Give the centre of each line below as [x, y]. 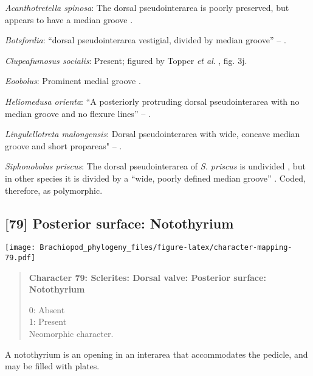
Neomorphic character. [71, 334]
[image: [20, 248]
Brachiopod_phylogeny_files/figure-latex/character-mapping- [166, 248]
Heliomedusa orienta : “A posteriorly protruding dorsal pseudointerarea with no [152, 101]
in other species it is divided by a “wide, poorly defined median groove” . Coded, [156, 178]
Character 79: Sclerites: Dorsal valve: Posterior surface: [147, 277]
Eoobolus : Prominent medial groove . [73, 81]
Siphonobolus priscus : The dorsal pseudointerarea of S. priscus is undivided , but [155, 166]
